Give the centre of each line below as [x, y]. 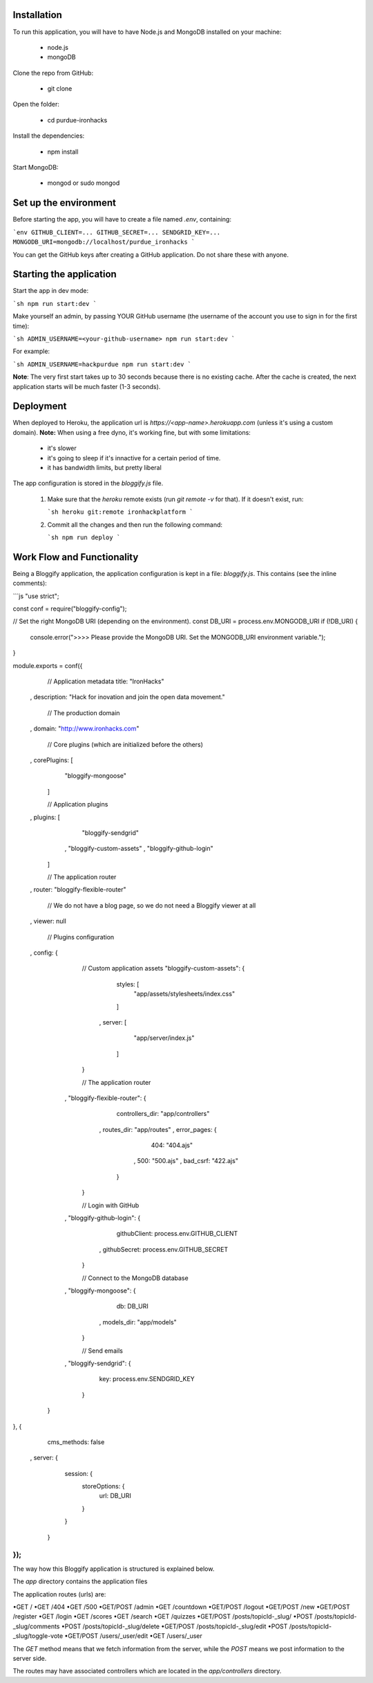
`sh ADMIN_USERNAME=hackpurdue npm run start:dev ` [102, 364]
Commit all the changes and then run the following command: [135, 524]
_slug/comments [36, 1626]
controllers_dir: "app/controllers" [163, 1114]
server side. [30, 1658]
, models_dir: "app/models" [138, 1322]
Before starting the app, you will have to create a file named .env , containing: [122, 219]
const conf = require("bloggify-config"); [70, 609]
